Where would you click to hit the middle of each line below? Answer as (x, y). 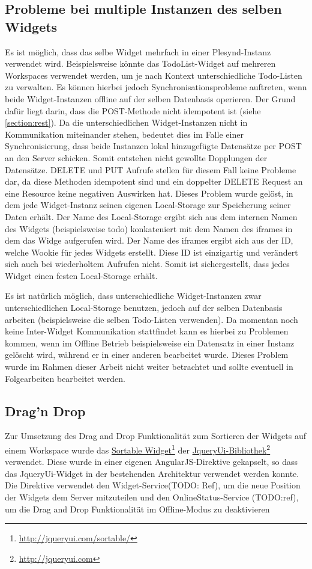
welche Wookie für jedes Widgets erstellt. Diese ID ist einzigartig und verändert (151, 252)
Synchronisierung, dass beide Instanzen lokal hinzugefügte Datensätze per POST (153, 146)
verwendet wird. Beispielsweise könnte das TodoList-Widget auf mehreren (140, 63)
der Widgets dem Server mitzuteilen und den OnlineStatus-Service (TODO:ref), (152, 497)
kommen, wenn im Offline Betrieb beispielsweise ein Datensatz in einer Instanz (150, 343)
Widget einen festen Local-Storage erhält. (81, 275)
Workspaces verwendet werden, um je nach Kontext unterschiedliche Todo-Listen (154, 75)
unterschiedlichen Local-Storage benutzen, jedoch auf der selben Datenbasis (144, 308)
